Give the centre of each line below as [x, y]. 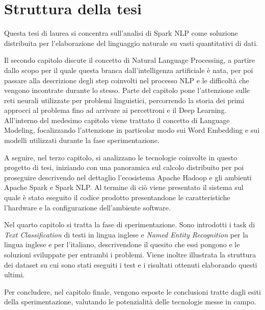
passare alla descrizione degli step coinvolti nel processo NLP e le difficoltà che [127, 80]
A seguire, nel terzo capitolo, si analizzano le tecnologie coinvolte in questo [121, 157]
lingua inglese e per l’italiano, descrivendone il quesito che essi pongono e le [122, 244]
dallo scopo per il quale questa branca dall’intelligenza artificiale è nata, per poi [129, 70]
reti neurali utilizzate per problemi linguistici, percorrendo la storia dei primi [124, 100]
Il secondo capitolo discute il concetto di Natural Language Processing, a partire [130, 60]
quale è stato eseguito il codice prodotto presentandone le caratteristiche [117, 197]
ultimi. [15, 275]
